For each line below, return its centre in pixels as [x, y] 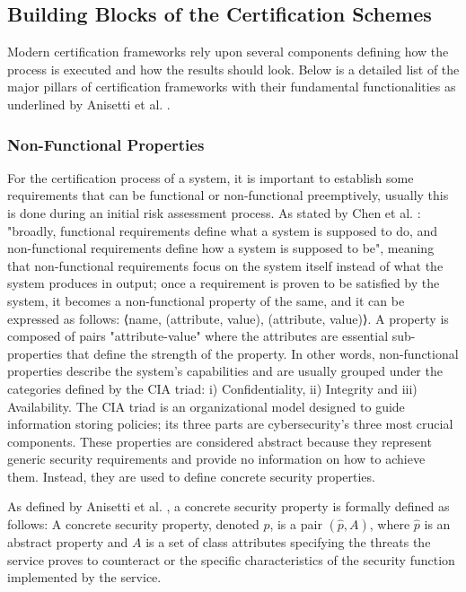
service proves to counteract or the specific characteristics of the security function [231, 559]
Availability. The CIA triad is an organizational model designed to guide [206, 406]
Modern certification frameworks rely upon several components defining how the [228, 52]
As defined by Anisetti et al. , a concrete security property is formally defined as [229, 506]
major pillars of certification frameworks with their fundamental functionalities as [232, 87]
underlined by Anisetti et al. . [89, 104]
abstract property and [68, 542]
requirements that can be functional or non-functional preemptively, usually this [228, 195]
